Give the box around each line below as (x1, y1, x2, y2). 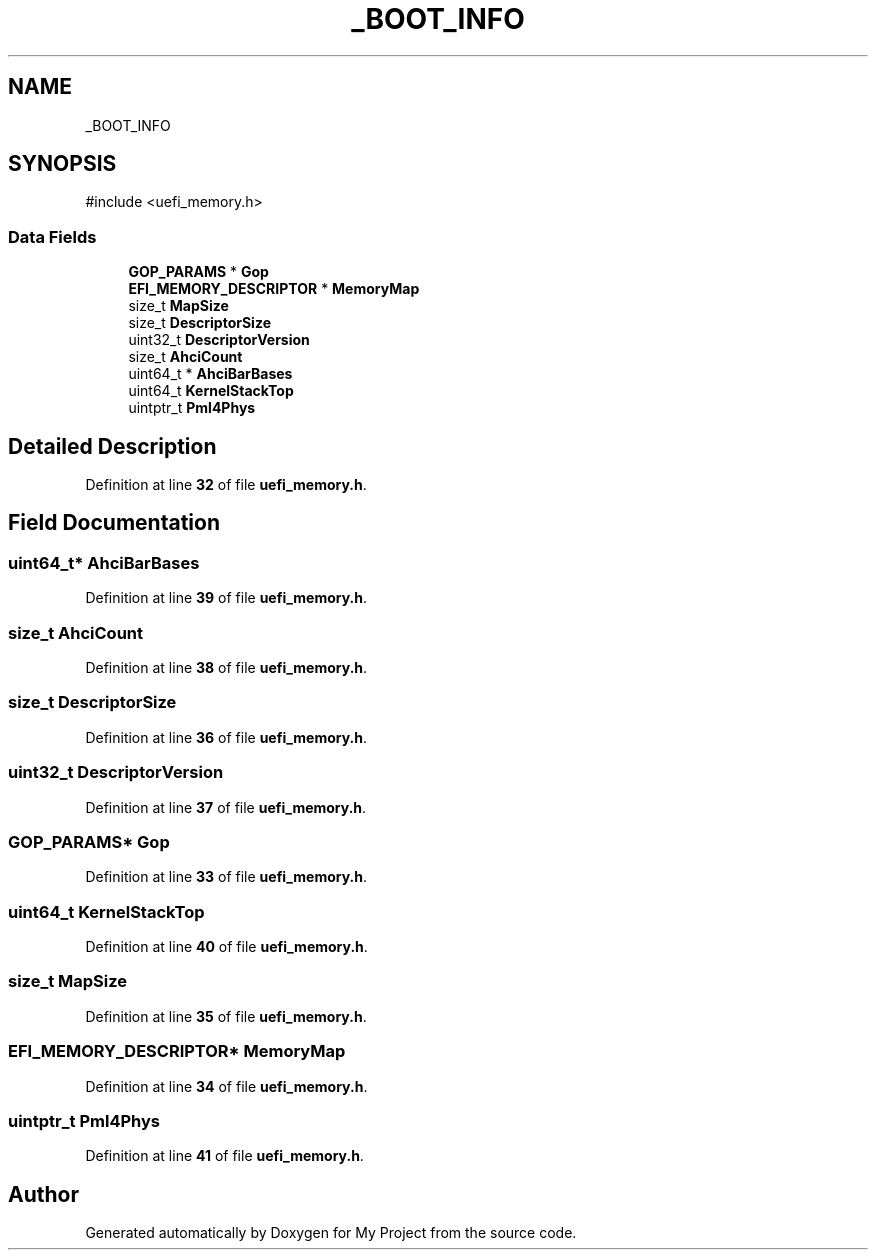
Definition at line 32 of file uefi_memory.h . (85, 476, 367, 494)
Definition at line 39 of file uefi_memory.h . (85, 589, 368, 607)
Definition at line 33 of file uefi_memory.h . (85, 868, 367, 886)
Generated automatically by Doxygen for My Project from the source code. (85, 1224, 577, 1242)
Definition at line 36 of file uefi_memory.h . (85, 728, 368, 746)
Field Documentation (8, 510, 220, 536)
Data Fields (8, 226, 97, 247)
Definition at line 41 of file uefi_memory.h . (85, 1147, 364, 1165)
